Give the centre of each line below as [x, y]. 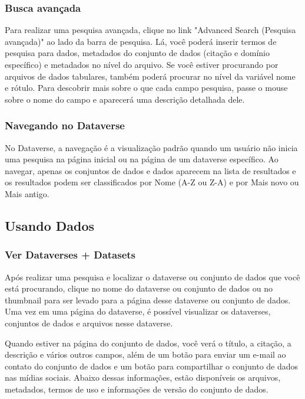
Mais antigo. [27, 193]
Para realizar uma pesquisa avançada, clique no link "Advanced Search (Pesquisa [150, 30]
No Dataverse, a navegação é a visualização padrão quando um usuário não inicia [151, 147]
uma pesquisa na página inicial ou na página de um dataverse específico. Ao [142, 159]
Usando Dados [50, 225]
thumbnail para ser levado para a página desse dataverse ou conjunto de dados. [148, 300]
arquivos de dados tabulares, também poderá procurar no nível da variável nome [150, 76]
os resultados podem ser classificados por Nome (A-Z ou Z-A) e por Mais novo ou [152, 182]
